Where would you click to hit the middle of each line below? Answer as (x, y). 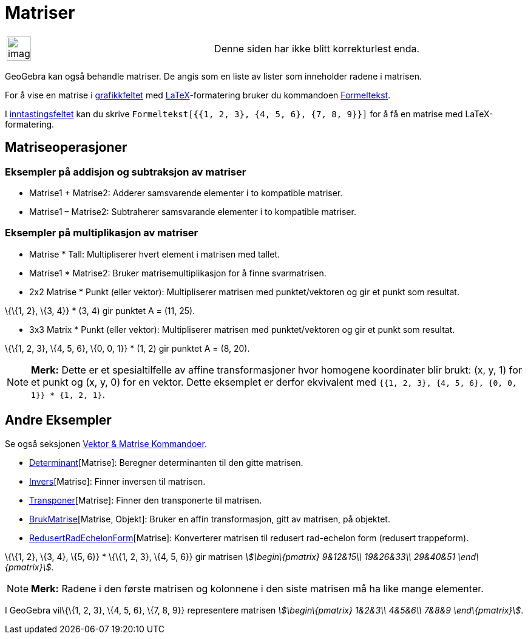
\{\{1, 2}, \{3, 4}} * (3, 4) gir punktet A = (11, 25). (100, 310)
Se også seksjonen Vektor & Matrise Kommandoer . (106, 443)
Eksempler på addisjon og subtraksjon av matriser (126, 172)
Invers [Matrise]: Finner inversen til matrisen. (117, 481)
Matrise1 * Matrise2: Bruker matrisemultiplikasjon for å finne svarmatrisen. (178, 273)
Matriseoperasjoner (66, 148)
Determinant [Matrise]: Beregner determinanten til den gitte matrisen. (166, 462)
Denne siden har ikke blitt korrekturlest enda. (317, 48)
